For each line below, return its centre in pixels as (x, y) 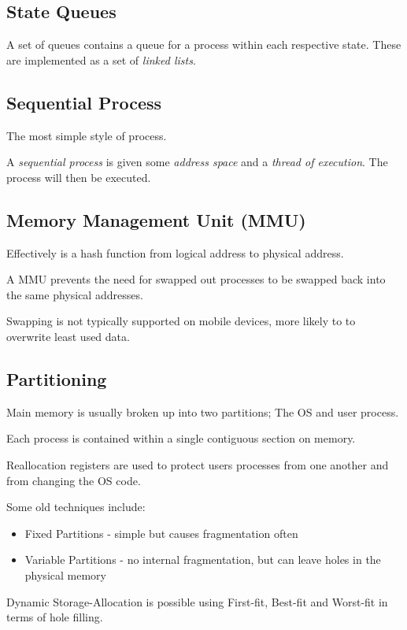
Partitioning (57, 378)
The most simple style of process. (87, 135)
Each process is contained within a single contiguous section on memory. (181, 438)
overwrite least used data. (68, 336)
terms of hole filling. (55, 617)
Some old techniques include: (76, 507)
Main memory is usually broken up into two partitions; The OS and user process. (203, 411)
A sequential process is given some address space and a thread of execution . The (197, 162)
